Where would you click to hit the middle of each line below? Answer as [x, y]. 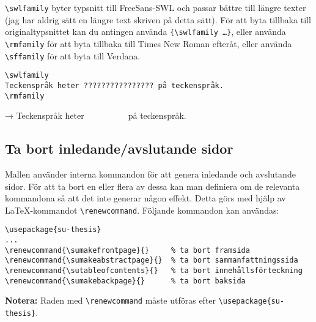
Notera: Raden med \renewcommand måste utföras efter [111, 300]
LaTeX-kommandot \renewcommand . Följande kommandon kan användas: [142, 210]
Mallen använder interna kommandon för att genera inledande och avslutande [150, 174]
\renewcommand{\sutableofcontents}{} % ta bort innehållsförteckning [154, 271]
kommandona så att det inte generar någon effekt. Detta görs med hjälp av [145, 198]
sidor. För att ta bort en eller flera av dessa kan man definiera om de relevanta [152, 186]
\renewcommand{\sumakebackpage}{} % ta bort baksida [125, 281]
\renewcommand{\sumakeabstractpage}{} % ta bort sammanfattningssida [152, 260]
